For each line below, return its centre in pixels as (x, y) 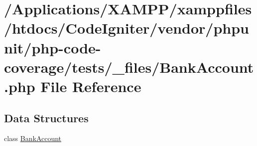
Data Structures (46, 118)
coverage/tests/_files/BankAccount (129, 67)
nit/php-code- (53, 47)
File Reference (91, 86)
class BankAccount (33, 138)
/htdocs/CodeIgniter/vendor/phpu (127, 28)
